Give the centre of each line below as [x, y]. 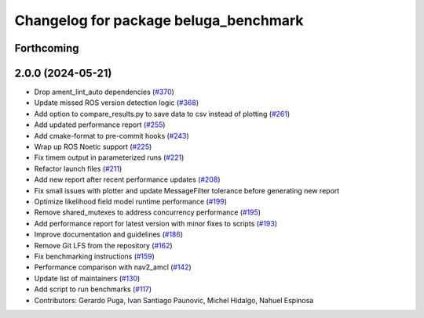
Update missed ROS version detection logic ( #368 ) [117, 103]
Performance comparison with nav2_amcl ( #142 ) [113, 267]
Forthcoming [47, 48]
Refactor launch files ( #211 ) [78, 168]
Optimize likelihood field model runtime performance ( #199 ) [131, 201]
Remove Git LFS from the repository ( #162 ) [103, 245]
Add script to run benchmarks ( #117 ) [93, 289]
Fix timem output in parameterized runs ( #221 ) [109, 157]
